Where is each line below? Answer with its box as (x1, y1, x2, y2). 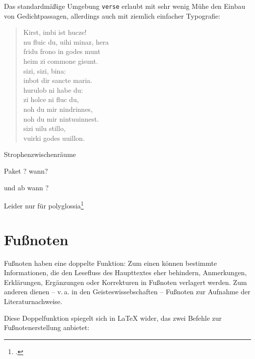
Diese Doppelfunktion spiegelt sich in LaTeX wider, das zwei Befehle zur (4, 312, 222, 323)
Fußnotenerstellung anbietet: (4, 322, 90, 333)
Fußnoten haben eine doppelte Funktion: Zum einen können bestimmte (4, 257, 217, 268)
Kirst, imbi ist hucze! (23, 27, 87, 37)
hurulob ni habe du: (23, 84, 83, 95)
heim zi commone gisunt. (23, 56, 98, 66)
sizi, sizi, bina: (23, 65, 66, 76)
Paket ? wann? (4, 165, 48, 176)
